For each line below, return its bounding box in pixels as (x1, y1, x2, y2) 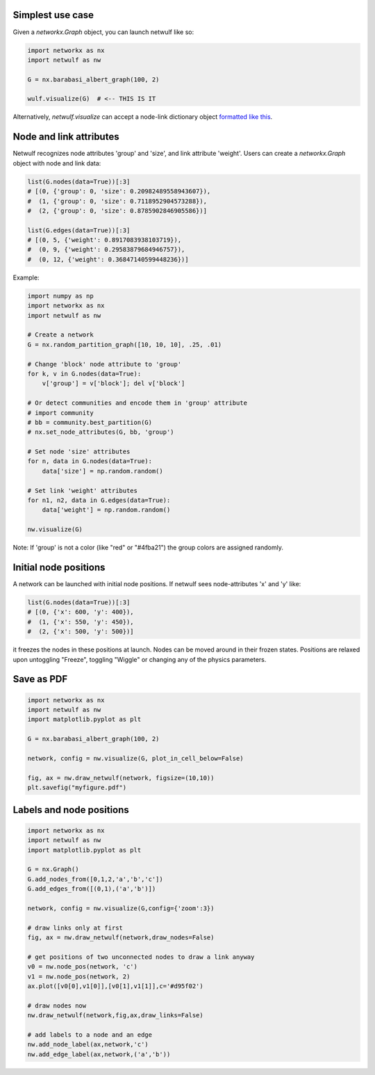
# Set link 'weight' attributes (27, 487, 138, 494)
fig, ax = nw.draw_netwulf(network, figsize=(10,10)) (27, 774, 215, 782)
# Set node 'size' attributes (27, 448, 131, 455)
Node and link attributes (12, 131, 119, 143)
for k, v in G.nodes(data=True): (27, 369, 142, 378)
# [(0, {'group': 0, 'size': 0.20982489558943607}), (27, 188, 211, 195)
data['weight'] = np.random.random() (42, 506, 171, 514)
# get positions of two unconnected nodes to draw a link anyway (27, 953, 255, 961)
